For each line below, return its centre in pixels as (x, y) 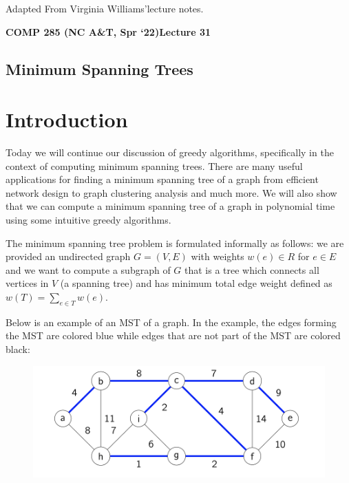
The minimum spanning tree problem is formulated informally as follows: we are (175, 243)
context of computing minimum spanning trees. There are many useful (154, 165)
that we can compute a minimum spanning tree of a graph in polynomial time (170, 206)
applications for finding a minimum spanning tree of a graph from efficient (162, 179)
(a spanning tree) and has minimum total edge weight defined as (196, 283)
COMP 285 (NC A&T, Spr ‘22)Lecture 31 (108, 31)
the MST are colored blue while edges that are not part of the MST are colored (173, 335)
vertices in (27, 283)
